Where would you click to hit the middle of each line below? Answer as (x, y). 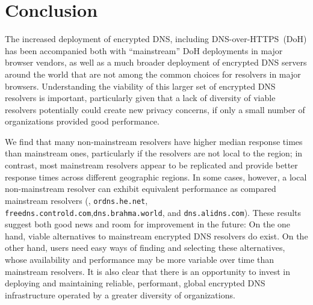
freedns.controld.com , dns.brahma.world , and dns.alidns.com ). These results (153, 212)
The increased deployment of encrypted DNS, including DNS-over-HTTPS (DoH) (156, 39)
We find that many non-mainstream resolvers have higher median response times (154, 141)
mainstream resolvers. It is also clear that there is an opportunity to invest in (148, 271)
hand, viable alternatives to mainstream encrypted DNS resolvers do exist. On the (156, 236)
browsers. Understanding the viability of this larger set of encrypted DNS (140, 86)
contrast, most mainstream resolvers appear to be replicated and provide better (151, 165)
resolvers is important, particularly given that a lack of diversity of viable (140, 98)
